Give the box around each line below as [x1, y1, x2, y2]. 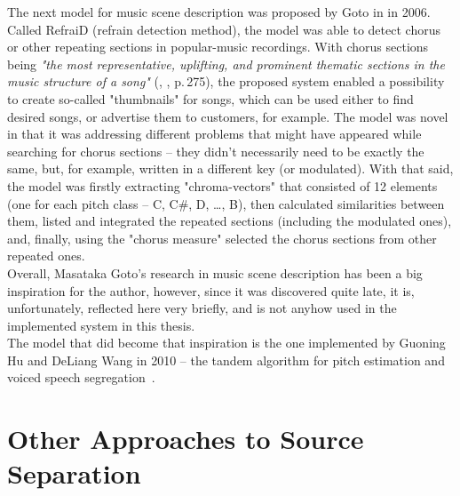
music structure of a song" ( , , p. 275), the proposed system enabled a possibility [7, 72, 445, 91]
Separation [7, 455, 141, 492]
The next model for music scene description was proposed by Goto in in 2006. [7, 3, 431, 20]
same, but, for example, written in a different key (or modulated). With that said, [7, 159, 454, 178]
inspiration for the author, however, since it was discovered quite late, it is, [7, 281, 415, 300]
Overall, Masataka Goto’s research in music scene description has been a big [7, 263, 423, 282]
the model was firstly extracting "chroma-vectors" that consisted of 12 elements [7, 176, 438, 195]
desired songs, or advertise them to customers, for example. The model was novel [7, 107, 448, 125]
